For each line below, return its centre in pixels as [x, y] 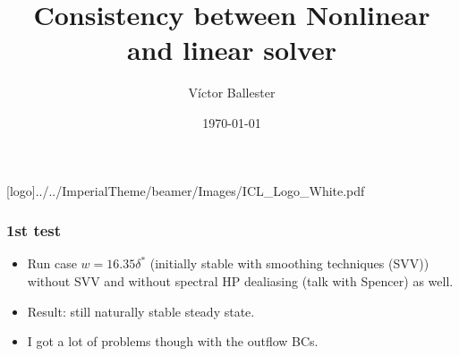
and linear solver [232, 50]
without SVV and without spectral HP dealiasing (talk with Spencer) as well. [240, 280]
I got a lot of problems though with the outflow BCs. [173, 341]
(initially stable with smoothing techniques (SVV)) [289, 263]
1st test [34, 230]
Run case [52, 263]
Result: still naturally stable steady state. [141, 311]
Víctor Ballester [232, 93]
